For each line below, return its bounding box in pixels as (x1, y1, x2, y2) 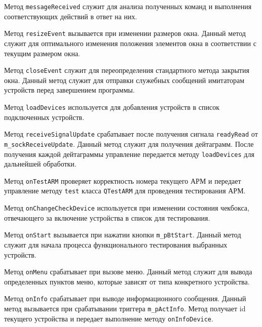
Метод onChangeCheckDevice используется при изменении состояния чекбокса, (4, 202, 249, 213)
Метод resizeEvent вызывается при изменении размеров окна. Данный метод (4, 28, 246, 38)
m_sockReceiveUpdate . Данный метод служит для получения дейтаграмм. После (4, 138, 254, 149)
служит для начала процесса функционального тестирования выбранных (4, 239, 228, 250)
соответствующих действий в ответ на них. (4, 11, 137, 21)
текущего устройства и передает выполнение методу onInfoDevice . (4, 313, 213, 323)
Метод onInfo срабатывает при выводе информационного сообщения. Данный (4, 293, 246, 304)
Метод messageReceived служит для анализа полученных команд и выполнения (4, 1, 252, 11)
